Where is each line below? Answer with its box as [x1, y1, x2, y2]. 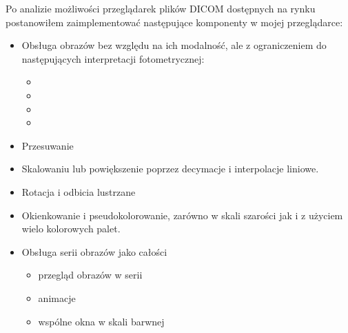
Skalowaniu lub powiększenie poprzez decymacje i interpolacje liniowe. [21, 161, 319, 176]
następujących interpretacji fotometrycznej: [21, 51, 205, 65]
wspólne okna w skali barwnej [38, 314, 165, 328]
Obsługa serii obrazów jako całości [21, 244, 167, 259]
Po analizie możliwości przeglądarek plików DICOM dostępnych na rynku [6, 1, 316, 15]
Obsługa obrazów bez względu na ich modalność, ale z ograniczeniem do [21, 38, 327, 52]
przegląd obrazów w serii [38, 268, 143, 282]
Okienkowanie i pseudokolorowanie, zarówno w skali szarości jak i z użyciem [21, 208, 343, 222]
